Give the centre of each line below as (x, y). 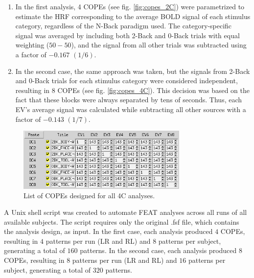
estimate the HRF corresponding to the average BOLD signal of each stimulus (133, 16)
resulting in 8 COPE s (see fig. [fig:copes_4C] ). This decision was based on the (133, 90)
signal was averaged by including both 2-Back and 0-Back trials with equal (127, 35)
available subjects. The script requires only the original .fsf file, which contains (122, 221)
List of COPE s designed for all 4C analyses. (89, 196)
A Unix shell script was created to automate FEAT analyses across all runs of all (126, 212)
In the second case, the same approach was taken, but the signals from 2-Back (133, 71)
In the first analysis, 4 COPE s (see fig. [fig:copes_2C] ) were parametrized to (130, 6)
